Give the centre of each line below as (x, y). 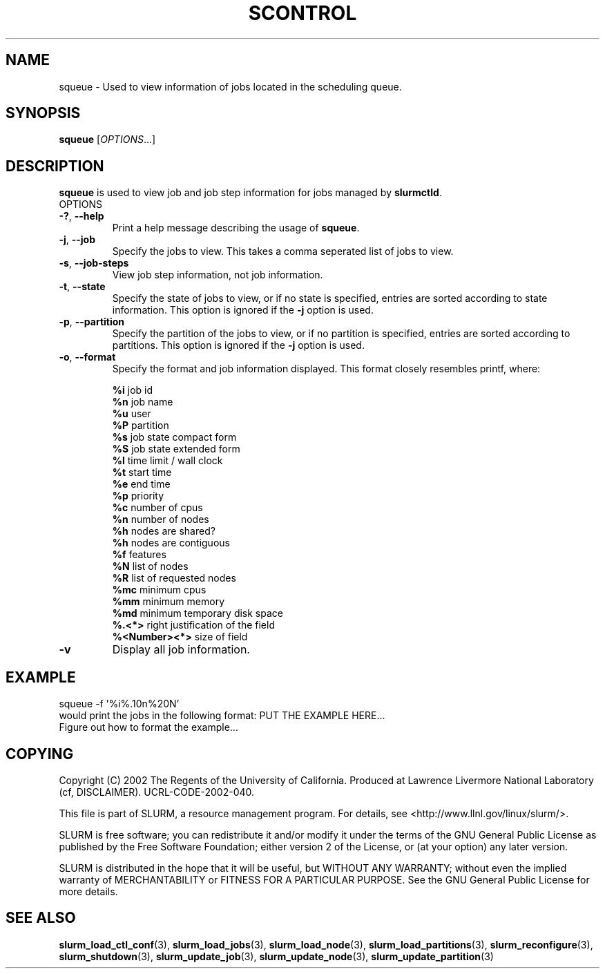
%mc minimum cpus (159, 590)
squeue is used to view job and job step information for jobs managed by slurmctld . (250, 193)
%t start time (142, 472)
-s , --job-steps (94, 263)
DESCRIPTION (55, 166)
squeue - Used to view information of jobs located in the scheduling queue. (230, 86)
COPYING (40, 754)
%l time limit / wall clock (167, 461)
